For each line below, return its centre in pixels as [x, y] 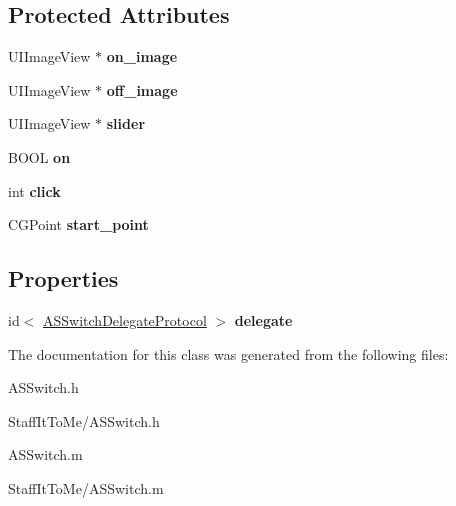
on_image [142, 56]
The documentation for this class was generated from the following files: [228, 353]
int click [34, 190]
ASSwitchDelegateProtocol [125, 319]
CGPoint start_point [78, 224]
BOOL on [39, 156]
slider [126, 123]
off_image [142, 89]
